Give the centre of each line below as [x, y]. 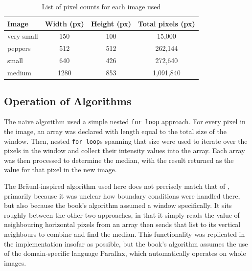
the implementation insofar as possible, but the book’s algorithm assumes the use [126, 243]
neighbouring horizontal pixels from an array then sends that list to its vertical [122, 224]
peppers [19, 48]
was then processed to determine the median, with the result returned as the [119, 160]
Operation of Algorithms [68, 101]
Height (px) [111, 23]
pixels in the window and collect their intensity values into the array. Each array [125, 150]
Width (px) [64, 23]
